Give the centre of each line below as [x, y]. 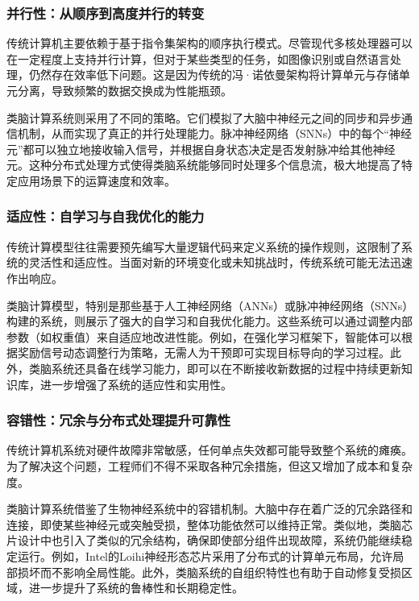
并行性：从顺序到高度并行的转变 [106, 12]
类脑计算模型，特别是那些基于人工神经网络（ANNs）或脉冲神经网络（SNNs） [207, 305]
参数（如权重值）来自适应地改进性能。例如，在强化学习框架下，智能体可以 [204, 336]
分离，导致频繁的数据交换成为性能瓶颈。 [124, 90]
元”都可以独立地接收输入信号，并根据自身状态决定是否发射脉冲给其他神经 [201, 149]
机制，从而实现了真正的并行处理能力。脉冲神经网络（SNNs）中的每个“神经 [214, 133]
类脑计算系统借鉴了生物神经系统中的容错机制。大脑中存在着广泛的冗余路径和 [209, 509]
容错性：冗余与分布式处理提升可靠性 [119, 420]
